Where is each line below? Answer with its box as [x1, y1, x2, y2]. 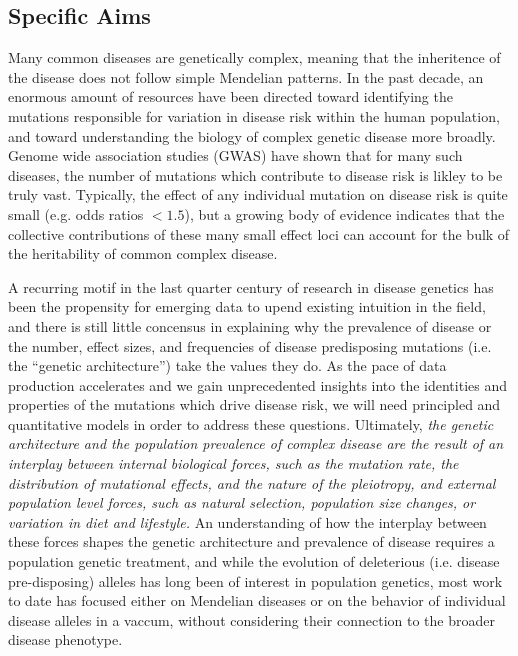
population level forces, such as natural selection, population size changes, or [8, 492, 476, 513]
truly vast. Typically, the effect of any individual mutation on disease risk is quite [8, 184, 508, 205]
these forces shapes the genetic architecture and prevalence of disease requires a [8, 531, 495, 552]
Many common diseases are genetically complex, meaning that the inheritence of [8, 47, 501, 68]
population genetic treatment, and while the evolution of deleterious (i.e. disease [8, 551, 500, 572]
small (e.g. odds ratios [8, 203, 144, 224]
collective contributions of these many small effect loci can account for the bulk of [8, 223, 510, 244]
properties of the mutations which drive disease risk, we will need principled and [8, 394, 501, 415]
